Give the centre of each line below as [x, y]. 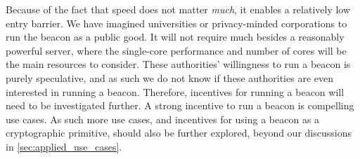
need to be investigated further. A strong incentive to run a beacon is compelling [180, 105]
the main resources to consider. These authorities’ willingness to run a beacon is [178, 64]
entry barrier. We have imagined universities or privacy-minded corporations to [176, 23]
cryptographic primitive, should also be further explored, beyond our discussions [179, 133]
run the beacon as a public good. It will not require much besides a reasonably [175, 37]
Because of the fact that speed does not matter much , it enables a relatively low [178, 9]
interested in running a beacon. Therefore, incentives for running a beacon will [175, 91]
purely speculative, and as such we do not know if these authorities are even [169, 77]
